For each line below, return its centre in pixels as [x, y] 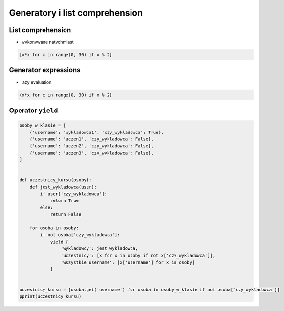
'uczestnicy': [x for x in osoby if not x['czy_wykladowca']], [138, 255]
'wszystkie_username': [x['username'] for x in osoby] [128, 262]
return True [65, 201]
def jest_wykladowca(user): [63, 187]
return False [66, 214]
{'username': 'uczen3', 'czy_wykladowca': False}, [91, 153]
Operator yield [33, 110]
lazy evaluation [36, 82]
